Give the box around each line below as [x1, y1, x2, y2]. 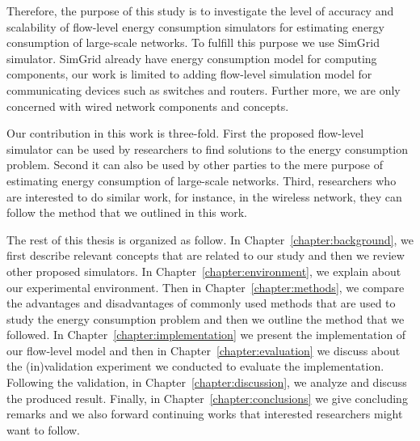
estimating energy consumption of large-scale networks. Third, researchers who [6, 172, 397, 189]
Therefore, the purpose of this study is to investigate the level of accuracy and [6, 2, 394, 19]
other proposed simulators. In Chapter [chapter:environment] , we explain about [6, 262, 401, 279]
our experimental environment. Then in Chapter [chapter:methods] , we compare [6, 278, 405, 295]
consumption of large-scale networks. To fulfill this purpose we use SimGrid [6, 34, 380, 51]
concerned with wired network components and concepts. [6, 97, 289, 114]
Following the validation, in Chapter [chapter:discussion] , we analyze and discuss [6, 374, 407, 391]
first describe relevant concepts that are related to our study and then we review [6, 247, 405, 264]
